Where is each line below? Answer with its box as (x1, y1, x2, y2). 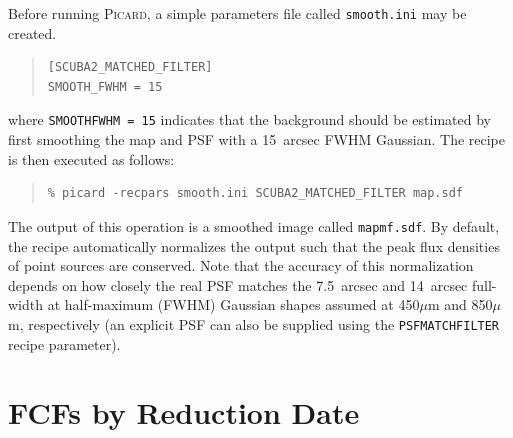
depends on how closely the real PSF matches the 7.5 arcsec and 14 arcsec (8, 274, 468, 295)
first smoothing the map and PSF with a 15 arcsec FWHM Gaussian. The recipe (8, 129, 506, 150)
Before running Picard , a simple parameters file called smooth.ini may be (8, 3, 467, 23)
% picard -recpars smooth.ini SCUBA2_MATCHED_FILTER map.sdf (47, 186, 464, 201)
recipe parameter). (8, 333, 121, 354)
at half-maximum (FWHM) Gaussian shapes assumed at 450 (47, 294, 420, 315)
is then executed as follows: (8, 148, 175, 169)
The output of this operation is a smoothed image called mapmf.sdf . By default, (8, 215, 500, 236)
